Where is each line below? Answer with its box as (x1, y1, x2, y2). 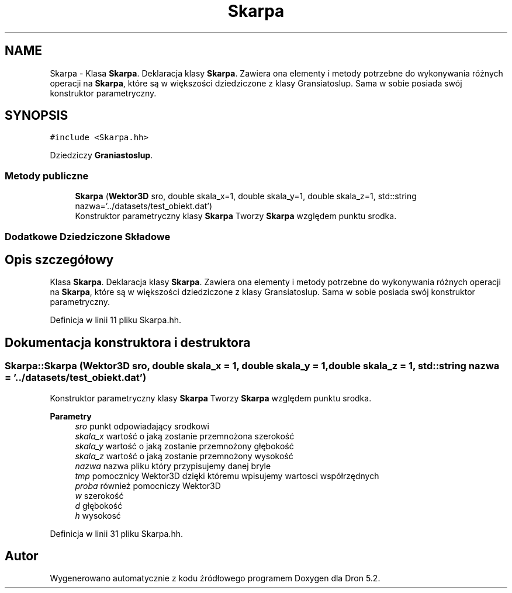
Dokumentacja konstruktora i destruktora (5, 335, 251, 350)
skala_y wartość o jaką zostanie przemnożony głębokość (75, 441, 294, 451)
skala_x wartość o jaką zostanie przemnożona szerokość (75, 431, 295, 441)
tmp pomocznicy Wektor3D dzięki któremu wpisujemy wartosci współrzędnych (75, 470, 379, 481)
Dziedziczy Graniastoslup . (50, 150, 153, 161)
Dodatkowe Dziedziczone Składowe (5, 230, 171, 242)
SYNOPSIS (5, 108, 68, 123)
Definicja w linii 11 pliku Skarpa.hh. (50, 315, 182, 325)
